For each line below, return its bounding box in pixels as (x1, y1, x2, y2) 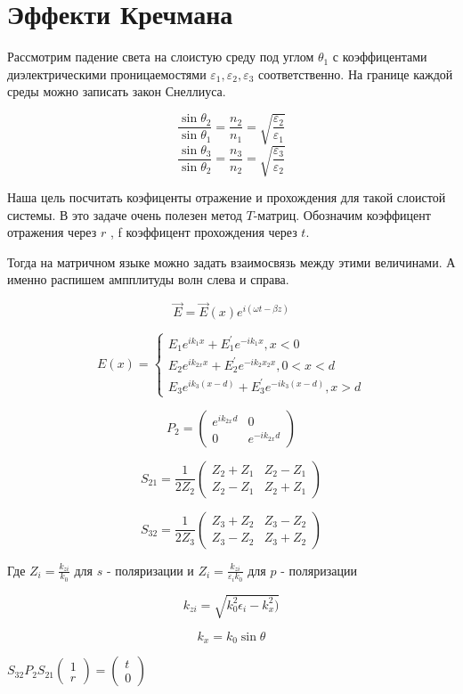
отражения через (7, 223, 97, 241)
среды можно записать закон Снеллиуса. (7, 82, 226, 101)
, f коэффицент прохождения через (110, 223, 297, 241)
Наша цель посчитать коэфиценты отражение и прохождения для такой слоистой (7, 188, 446, 206)
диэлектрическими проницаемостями (7, 64, 207, 83)
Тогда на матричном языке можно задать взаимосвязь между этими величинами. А (7, 252, 456, 271)
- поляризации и (106, 560, 194, 579)
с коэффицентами (332, 47, 427, 66)
